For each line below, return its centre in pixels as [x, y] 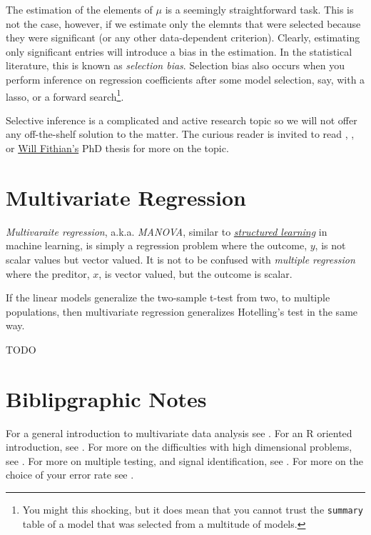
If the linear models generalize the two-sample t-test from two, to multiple [168, 297]
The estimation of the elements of [79, 9]
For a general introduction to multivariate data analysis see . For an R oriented [179, 432]
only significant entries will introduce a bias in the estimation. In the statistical [179, 51]
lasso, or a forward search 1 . [65, 95]
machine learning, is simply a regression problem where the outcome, [157, 245]
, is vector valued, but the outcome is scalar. [195, 273]
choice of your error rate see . [70, 475]
